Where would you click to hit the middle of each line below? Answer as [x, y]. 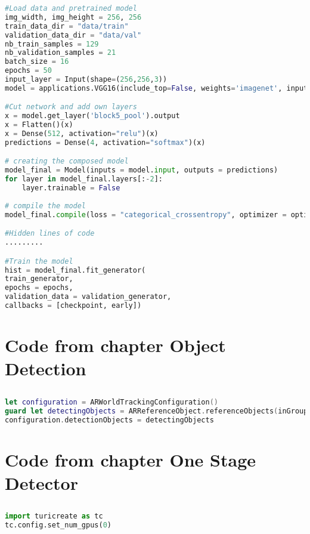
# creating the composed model [67, 161]
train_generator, [39, 279]
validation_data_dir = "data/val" [73, 35]
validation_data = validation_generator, [88, 297]
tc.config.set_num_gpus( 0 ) [58, 525]
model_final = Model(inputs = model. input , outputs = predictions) [142, 170]
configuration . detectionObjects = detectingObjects [109, 420]
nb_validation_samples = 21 [61, 53]
